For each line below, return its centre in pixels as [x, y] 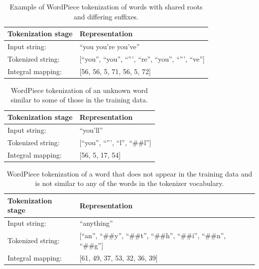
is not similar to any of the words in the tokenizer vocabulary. [129, 183]
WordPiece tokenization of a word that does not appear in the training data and [129, 173]
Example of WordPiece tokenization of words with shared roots [106, 6]
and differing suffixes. [106, 16]
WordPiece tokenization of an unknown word [79, 90]
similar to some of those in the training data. [79, 100]
